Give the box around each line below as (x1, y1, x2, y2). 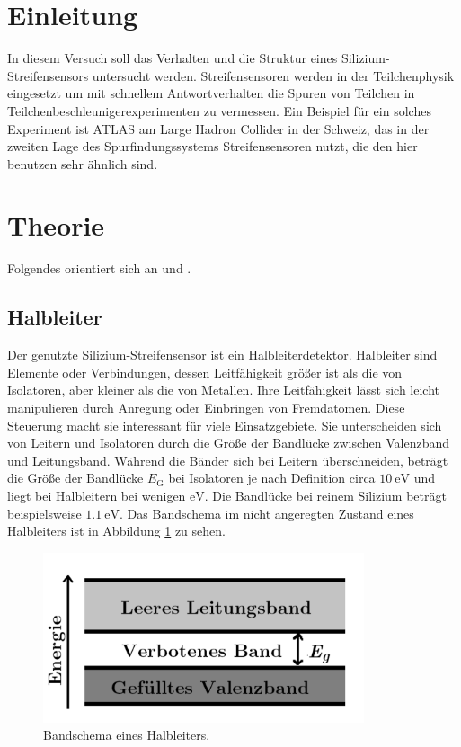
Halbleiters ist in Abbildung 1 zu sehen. (7, 521, 226, 540)
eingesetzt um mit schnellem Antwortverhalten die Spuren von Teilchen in (7, 84, 415, 102)
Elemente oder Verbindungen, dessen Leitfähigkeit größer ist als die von (7, 362, 403, 381)
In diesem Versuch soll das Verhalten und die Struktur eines (7, 49, 338, 67)
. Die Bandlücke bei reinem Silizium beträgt (204, 485, 447, 504)
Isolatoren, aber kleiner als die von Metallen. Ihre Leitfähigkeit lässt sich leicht (7, 380, 439, 399)
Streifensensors (7, 66, 89, 84)
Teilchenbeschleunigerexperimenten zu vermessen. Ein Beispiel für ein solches (7, 101, 431, 120)
